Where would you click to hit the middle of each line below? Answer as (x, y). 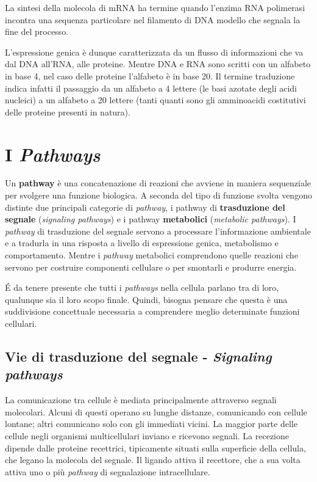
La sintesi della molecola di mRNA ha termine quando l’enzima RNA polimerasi (155, 7)
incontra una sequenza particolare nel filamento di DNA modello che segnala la (153, 19)
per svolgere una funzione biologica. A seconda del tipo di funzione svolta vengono (158, 195)
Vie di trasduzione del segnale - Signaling (138, 356)
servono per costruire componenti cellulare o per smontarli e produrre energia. (151, 267)
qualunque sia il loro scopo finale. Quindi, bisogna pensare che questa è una (146, 299)
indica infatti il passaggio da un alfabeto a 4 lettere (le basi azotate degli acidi (151, 88)
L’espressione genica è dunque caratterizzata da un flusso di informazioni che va (154, 52)
